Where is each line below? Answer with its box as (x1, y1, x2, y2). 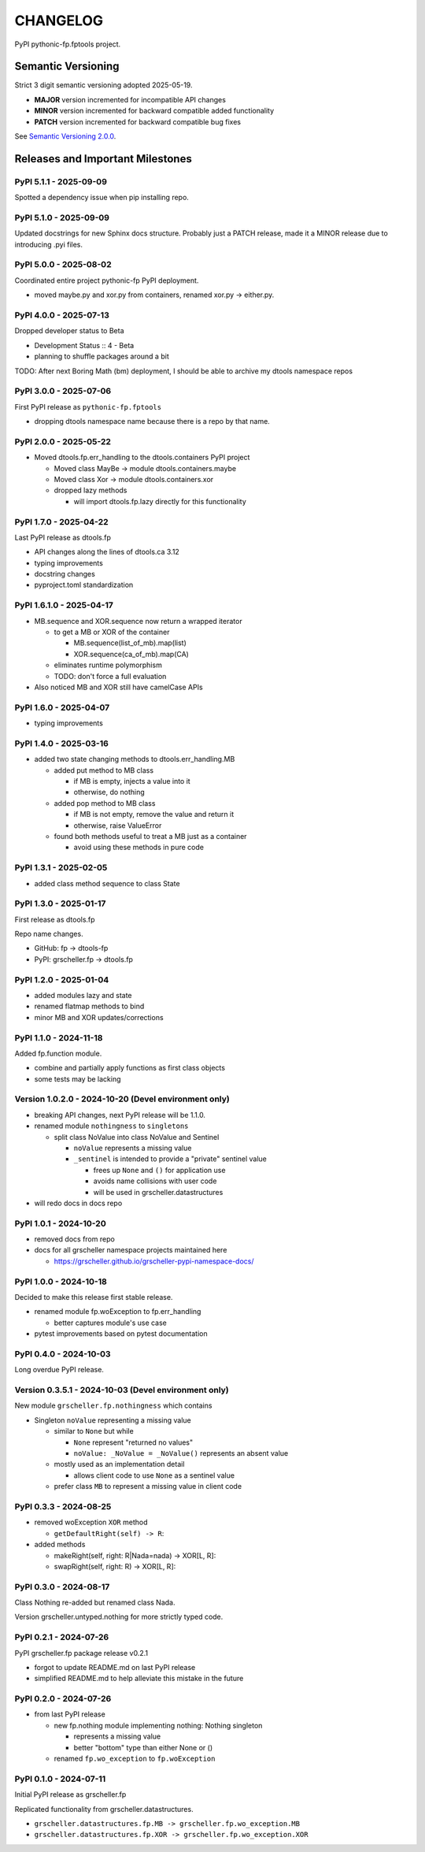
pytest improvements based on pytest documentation (34, 1329, 208, 1338)
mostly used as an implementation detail (54, 1460, 185, 1469)
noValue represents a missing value (73, 1143, 192, 1152)
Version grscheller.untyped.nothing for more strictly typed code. (14, 1612, 224, 1622)
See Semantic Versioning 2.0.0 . (14, 132, 116, 141)
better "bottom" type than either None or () (73, 1743, 213, 1752)
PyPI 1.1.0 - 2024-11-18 (14, 1032, 103, 1043)
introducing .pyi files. (14, 239, 83, 249)
